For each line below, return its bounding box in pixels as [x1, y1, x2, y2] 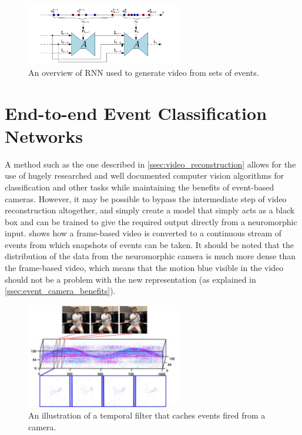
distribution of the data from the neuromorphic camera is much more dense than [5, 250, 296, 262]
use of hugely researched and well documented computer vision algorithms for [5, 169, 284, 182]
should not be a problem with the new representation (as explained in [5, 273, 256, 285]
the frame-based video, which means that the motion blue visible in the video [5, 262, 284, 274]
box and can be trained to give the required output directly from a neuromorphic [5, 215, 297, 227]
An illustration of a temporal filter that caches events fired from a [28, 409, 266, 421]
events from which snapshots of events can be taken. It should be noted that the [5, 238, 294, 250]
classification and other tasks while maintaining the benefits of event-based [5, 180, 274, 193]
